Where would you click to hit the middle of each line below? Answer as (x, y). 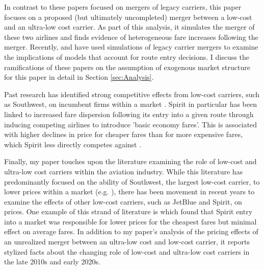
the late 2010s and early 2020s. (52, 262)
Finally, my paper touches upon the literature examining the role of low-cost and (130, 161)
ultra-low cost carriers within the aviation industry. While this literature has (124, 171)
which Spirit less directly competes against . (73, 144)
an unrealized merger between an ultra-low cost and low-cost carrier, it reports (127, 242)
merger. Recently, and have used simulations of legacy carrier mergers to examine (131, 47)
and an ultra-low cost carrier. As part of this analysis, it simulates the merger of (129, 27)
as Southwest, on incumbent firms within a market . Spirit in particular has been (130, 104)
